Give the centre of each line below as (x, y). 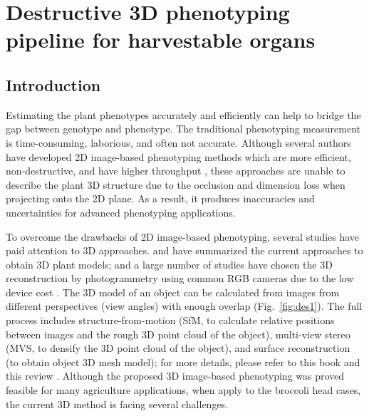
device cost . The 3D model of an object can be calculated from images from (173, 292)
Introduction (53, 84)
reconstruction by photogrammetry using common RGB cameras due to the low (180, 278)
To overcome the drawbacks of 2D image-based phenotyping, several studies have (183, 236)
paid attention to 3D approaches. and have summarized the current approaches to (184, 250)
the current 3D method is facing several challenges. (117, 404)
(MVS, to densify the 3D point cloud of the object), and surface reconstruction (178, 348)
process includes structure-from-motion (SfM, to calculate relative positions (170, 320)
